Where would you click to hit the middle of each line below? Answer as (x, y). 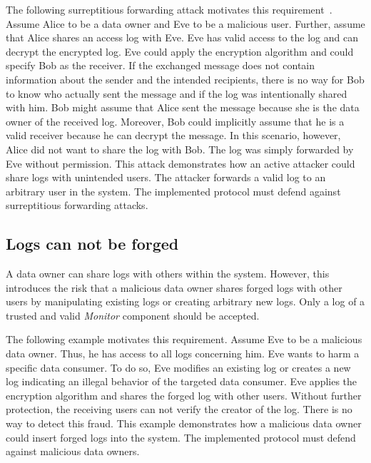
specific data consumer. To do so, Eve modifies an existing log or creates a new (178, 367)
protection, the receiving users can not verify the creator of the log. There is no (179, 409)
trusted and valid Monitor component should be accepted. (133, 315)
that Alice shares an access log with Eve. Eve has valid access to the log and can (182, 37)
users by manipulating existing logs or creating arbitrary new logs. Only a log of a (185, 301)
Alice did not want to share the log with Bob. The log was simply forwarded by (180, 149)
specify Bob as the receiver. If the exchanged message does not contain (161, 65)
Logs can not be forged (92, 244)
